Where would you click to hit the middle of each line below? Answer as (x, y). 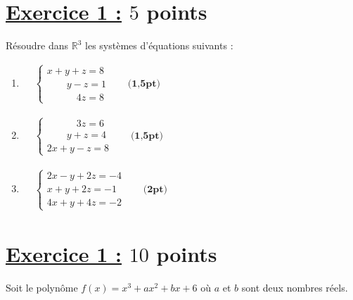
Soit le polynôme (42, 287)
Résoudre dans (37, 45)
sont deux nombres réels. (295, 287)
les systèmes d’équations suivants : (159, 45)
